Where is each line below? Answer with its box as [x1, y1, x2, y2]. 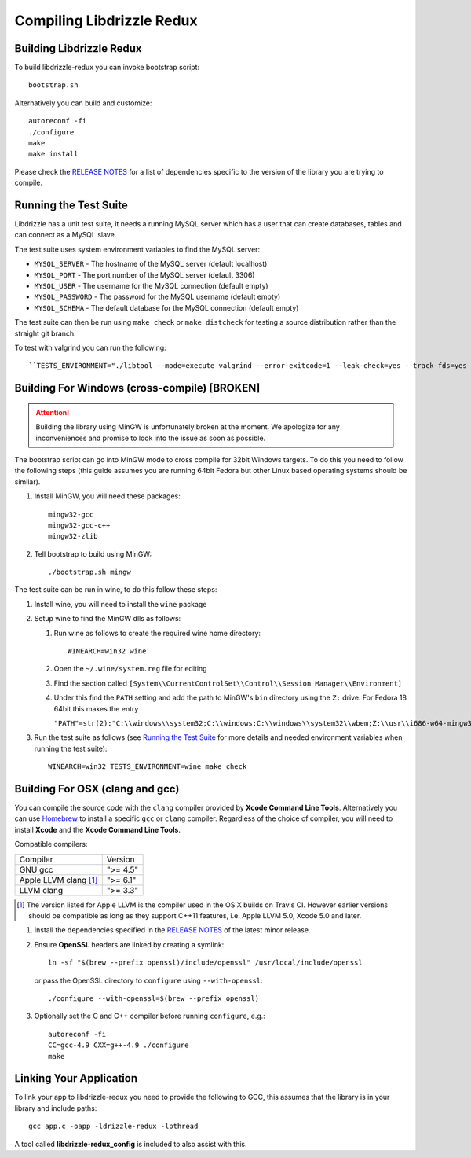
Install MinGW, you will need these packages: [34, 491, 181, 501]
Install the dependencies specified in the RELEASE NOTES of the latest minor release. [34, 925, 311, 935]
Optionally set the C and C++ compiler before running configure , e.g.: [34, 1011, 266, 1021]
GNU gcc [19, 864, 54, 875]
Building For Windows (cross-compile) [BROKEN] [14, 381, 261, 395]
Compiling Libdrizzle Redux [14, 12, 198, 29]
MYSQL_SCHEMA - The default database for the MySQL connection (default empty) [34, 303, 299, 312]
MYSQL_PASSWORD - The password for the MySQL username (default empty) [34, 292, 281, 302]
